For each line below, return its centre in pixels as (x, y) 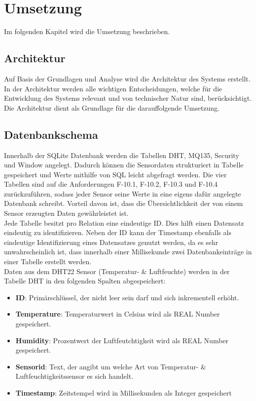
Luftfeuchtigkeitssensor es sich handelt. (74, 376)
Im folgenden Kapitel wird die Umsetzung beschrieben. (87, 31)
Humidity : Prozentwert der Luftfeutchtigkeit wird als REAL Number (122, 340)
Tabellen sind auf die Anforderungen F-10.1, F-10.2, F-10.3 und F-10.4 (111, 184)
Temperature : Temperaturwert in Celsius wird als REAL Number (118, 314)
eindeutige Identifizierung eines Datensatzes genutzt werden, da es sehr (111, 242)
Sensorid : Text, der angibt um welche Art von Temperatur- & (111, 366)
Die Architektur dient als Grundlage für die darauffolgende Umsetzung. (112, 107)
